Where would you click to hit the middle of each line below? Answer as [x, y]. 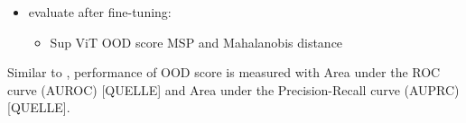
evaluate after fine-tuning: [100, 12]
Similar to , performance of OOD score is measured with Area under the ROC [224, 72]
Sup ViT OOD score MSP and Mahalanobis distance [196, 42]
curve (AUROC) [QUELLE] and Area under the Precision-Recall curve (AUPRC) [233, 89]
